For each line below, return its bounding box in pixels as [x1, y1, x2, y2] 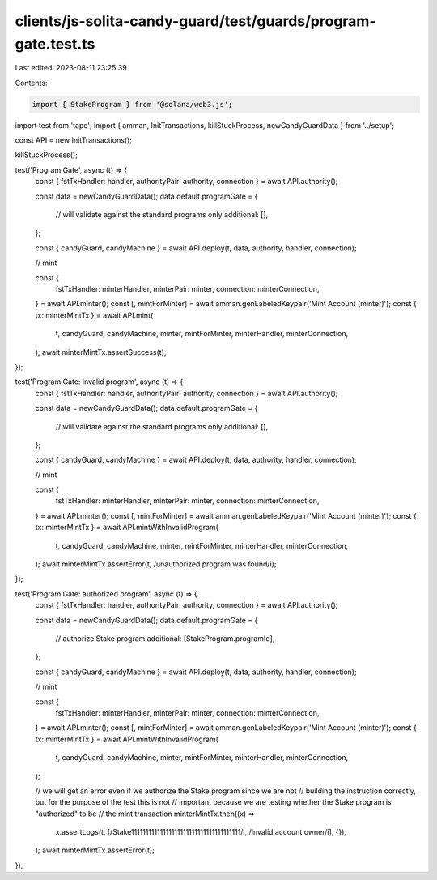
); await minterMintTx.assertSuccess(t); [35, 347, 167, 357]
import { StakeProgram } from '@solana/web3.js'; [32, 100, 233, 109]
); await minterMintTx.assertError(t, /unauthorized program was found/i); [35, 559, 277, 569]
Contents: [15, 78, 48, 88]
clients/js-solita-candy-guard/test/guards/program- [15, 12, 376, 30]
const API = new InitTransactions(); [15, 135, 133, 145]
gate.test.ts [15, 35, 95, 53]
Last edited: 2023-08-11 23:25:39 [15, 63, 127, 73]
